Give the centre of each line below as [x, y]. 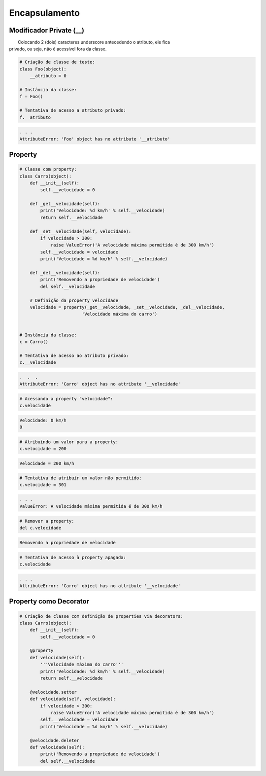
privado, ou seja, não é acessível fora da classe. [58, 49]
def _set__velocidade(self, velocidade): [81, 231]
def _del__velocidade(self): [65, 273]
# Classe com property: [48, 169]
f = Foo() [31, 97]
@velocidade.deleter [55, 740]
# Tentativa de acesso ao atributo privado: [74, 355]
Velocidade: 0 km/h [43, 420]
